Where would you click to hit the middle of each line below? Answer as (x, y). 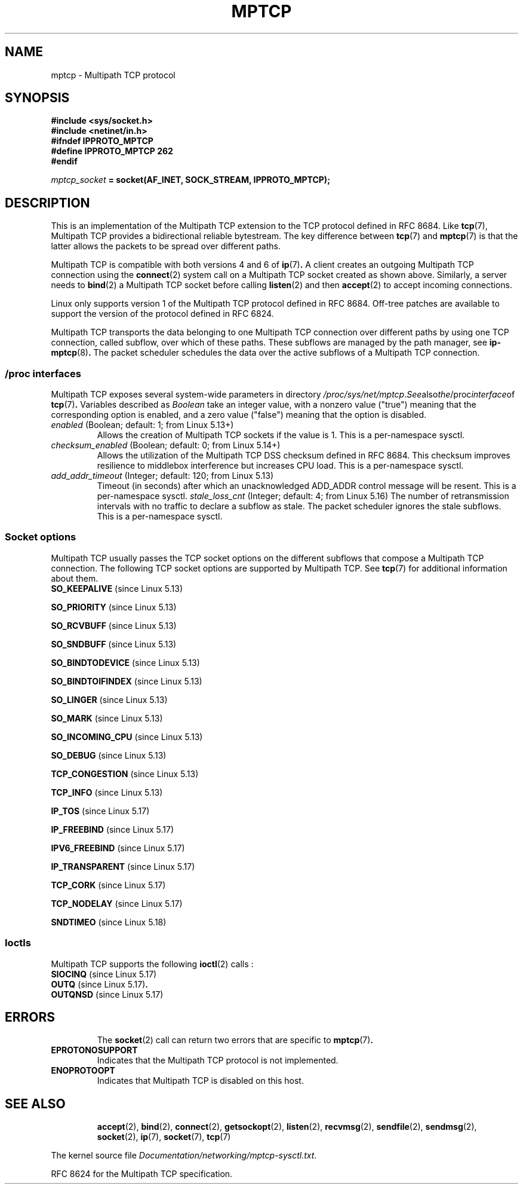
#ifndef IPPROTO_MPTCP (102, 141)
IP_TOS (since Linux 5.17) (100, 811)
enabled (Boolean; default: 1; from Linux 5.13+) (142, 425)
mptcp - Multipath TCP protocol (113, 75)
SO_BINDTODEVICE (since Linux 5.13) (125, 662)
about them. (75, 578)
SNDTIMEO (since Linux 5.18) (109, 922)
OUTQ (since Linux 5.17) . (99, 984)
